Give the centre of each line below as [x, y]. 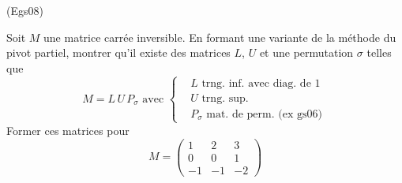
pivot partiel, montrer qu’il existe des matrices [118, 52]
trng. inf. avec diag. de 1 [261, 83]
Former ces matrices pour [68, 130]
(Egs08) [25, 10]
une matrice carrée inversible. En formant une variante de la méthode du [220, 37]
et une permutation [306, 52]
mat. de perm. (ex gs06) [264, 114]
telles [379, 52]
